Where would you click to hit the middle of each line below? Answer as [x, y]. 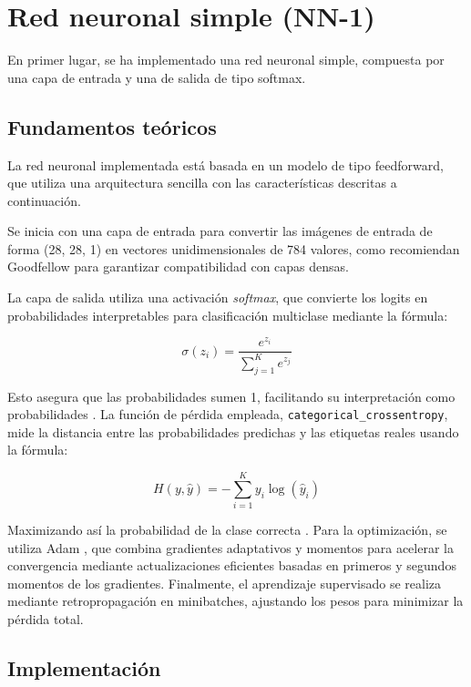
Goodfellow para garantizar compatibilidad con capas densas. [178, 267]
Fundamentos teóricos [112, 126]
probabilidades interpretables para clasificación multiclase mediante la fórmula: [228, 315]
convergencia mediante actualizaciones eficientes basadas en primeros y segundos [232, 565]
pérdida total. [46, 619]
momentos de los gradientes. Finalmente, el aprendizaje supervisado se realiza [224, 583]
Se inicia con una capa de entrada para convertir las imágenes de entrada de [220, 231]
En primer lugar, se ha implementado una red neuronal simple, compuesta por [226, 60]
